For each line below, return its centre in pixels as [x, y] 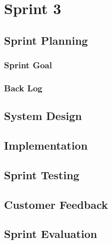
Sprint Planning [46, 40]
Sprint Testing [42, 174]
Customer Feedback [56, 204]
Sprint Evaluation [51, 234]
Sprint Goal [28, 65]
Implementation [46, 145]
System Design [43, 116]
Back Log [23, 88]
